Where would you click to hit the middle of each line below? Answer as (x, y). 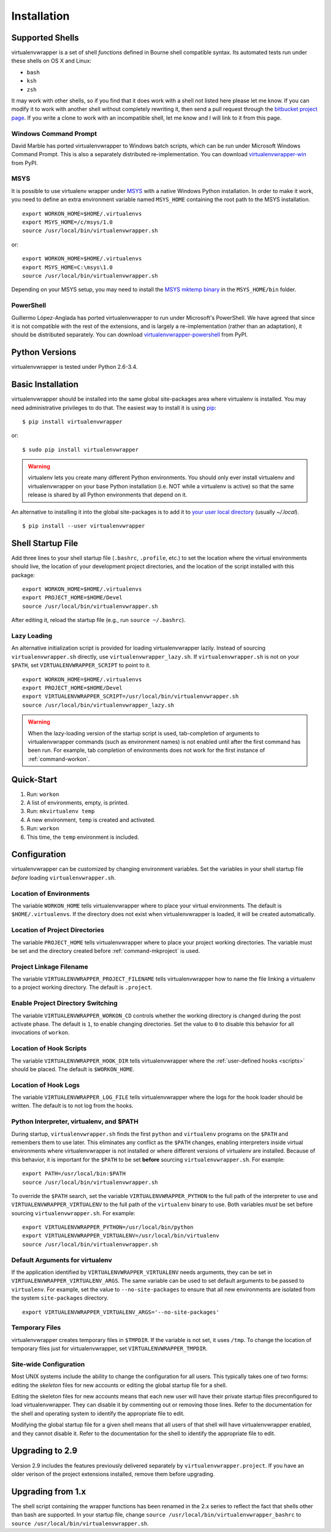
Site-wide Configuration (48, 1364)
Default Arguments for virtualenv (62, 1260)
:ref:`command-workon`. (59, 759)
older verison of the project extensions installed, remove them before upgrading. (113, 1474)
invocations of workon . (40, 1033)
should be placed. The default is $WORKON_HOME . (73, 1069)
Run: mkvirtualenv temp (61, 811)
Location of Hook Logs (45, 1085)
